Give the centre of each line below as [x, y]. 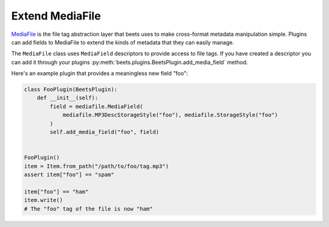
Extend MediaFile [56, 16]
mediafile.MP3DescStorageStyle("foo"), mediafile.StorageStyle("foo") [170, 115]
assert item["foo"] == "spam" [69, 174]
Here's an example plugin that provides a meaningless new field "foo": [100, 74]
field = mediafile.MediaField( [96, 106]
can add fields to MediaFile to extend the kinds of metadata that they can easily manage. [123, 42]
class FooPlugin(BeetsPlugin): [71, 89]
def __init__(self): [68, 98]
